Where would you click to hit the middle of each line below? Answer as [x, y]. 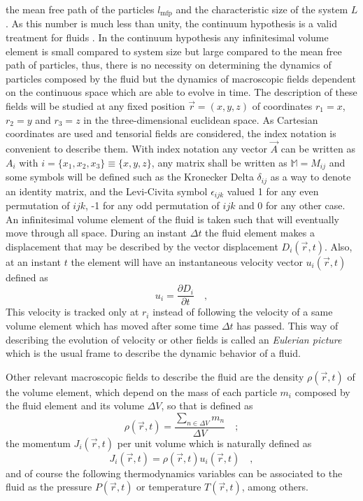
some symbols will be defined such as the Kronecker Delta [130, 177]
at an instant [34, 261]
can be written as [318, 149]
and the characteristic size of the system [262, 9]
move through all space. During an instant [97, 233]
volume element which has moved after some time [112, 325]
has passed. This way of [287, 325]
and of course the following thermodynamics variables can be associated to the [174, 473]
